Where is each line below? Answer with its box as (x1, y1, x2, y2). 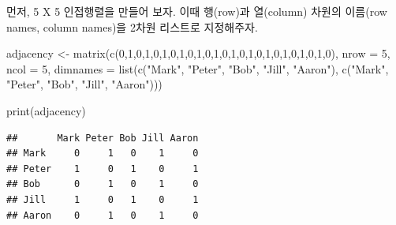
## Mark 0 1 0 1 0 (6, 148, 199, 159)
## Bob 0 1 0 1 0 (6, 178, 199, 190)
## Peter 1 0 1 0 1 (6, 163, 199, 174)
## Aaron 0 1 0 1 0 (6, 209, 199, 221)
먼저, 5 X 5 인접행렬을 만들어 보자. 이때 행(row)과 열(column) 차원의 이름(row (6, 3, 387, 19)
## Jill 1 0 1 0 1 (6, 193, 199, 205)
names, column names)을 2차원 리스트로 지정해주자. (6, 18, 258, 35)
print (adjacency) (6, 102, 86, 118)
